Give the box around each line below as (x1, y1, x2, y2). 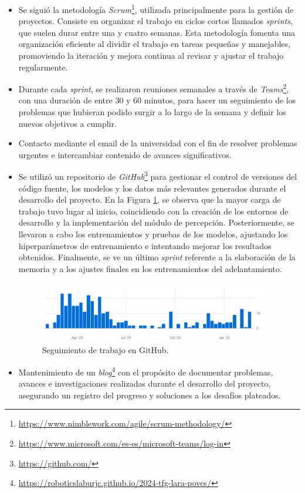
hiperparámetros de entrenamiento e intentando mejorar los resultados (18, 239, 272, 251)
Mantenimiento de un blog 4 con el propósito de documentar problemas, (18, 364, 273, 378)
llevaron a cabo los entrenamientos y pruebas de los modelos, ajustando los (18, 228, 288, 240)
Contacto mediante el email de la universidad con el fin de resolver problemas (18, 137, 297, 149)
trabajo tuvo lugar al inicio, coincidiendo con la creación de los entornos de (18, 204, 289, 217)
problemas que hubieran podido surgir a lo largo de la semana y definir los (18, 106, 286, 118)
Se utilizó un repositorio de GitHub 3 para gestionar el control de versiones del (18, 169, 297, 183)
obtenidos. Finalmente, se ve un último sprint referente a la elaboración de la (18, 251, 296, 263)
